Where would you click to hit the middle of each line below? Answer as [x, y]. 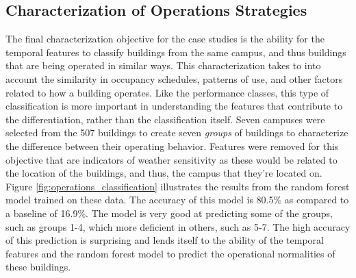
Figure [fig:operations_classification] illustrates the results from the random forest [178, 186]
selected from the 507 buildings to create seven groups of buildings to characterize [177, 132]
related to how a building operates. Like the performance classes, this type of [167, 92]
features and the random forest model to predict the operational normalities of [170, 253]
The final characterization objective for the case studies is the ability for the [165, 39]
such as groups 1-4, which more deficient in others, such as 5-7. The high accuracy [178, 226]
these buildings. [38, 267]
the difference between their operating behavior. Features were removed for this [172, 146]
